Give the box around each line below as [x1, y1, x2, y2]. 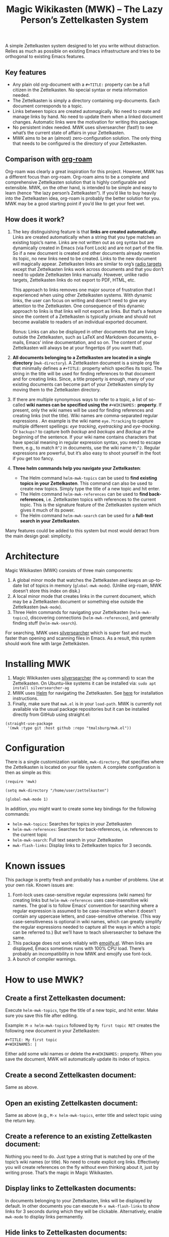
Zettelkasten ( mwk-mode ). [12, 604, 62, 610]
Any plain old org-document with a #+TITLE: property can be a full [12, 82, 150, 87]
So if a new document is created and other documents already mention [12, 250, 160, 256]
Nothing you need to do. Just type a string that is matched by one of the [5, 1153, 155, 1159]
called [12, 402, 26, 408]
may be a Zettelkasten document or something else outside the [12, 598, 144, 604]
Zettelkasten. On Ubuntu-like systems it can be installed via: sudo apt [12, 680, 156, 686]
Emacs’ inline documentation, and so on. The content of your [26, 339, 152, 345]
